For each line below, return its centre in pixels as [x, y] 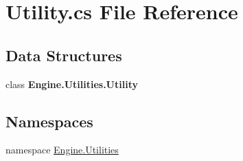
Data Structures [64, 55]
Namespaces [49, 121]
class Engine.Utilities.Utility [72, 84]
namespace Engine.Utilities [62, 150]
